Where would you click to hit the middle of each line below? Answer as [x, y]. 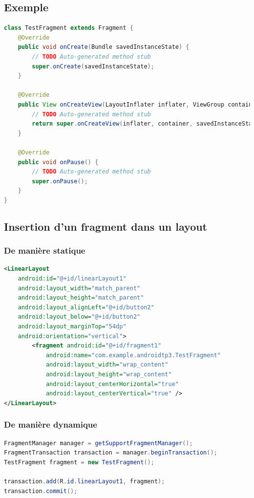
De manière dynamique [51, 424]
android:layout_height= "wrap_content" [109, 375]
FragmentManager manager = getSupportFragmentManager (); [98, 443]
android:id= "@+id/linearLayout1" [72, 279]
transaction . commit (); [41, 491]
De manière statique [45, 250]
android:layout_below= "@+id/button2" [79, 317]
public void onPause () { [58, 162]
